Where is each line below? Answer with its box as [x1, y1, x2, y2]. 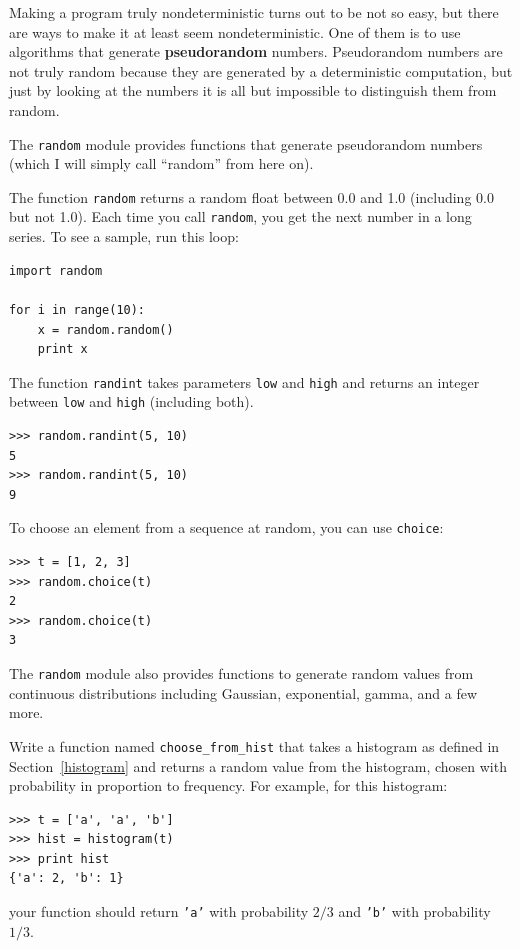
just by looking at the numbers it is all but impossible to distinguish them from [9, 80, 497, 101]
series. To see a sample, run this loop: [9, 226, 239, 247]
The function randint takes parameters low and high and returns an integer [9, 371, 480, 392]
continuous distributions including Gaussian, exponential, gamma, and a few [9, 682, 478, 703]
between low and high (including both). [9, 391, 254, 412]
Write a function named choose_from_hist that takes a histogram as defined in [9, 735, 500, 756]
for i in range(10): [9, 302, 146, 317]
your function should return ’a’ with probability [9, 901, 309, 922]
